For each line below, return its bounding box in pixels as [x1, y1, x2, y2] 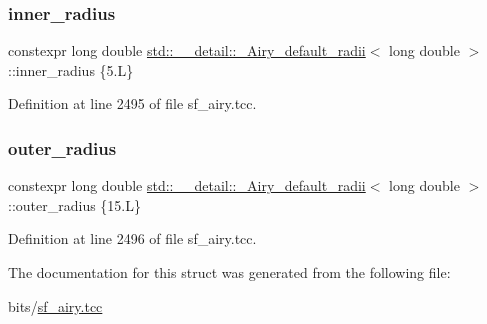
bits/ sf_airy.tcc [8, 295, 103, 316]
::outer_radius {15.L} [8, 194, 141, 215]
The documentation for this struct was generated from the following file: [8, 262, 451, 282]
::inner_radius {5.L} [8, 59, 134, 80]
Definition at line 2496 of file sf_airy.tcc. [8, 228, 257, 249]
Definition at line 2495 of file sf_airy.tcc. [8, 93, 257, 114]
